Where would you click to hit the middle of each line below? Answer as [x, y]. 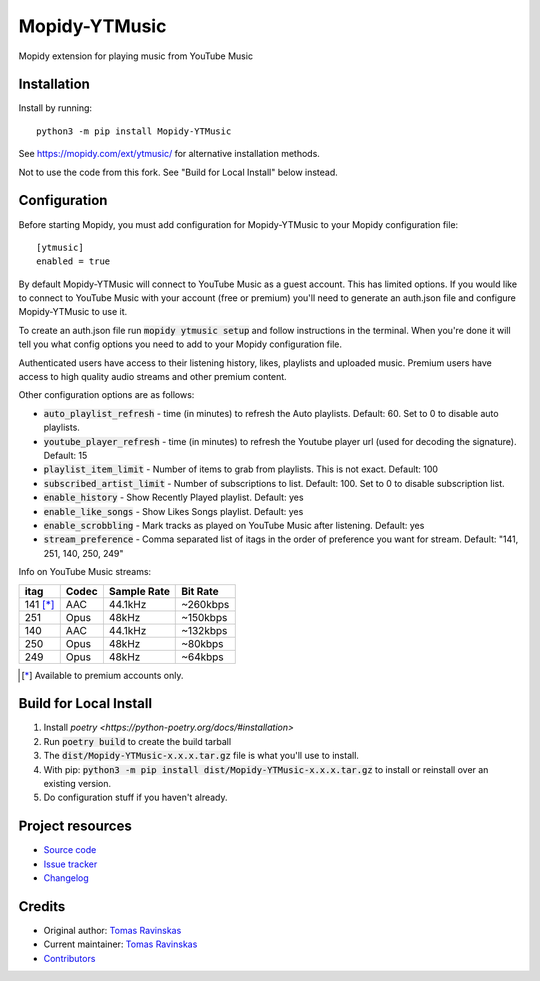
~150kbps [204, 617]
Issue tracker [70, 864]
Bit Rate [200, 591]
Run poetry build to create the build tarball [137, 741]
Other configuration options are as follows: [106, 395]
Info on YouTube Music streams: [85, 572]
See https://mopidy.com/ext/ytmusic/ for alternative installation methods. [169, 154]
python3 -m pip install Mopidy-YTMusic [134, 131]
